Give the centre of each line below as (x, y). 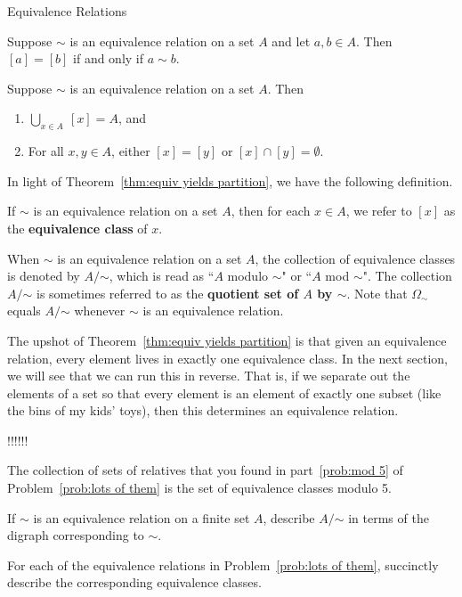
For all (46, 151)
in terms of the (389, 517)
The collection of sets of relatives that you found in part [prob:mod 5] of (205, 470)
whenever (100, 311)
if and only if (109, 58)
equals (24, 311)
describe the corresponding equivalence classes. (134, 582)
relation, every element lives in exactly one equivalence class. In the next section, (227, 358)
